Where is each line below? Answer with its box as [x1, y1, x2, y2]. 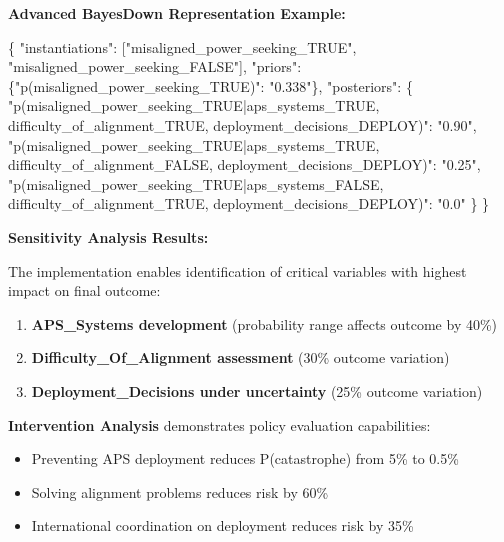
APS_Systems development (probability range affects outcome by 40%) [31, 313, 498, 334]
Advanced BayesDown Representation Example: [8, 3, 346, 23]
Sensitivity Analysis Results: [8, 226, 209, 247]
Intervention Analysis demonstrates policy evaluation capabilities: [8, 414, 431, 435]
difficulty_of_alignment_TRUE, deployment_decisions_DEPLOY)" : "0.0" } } [8, 193, 490, 214]
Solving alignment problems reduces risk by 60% [31, 481, 329, 502]
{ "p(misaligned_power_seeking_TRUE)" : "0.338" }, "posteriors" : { [8, 75, 413, 96]
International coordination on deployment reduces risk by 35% [31, 515, 414, 536]
